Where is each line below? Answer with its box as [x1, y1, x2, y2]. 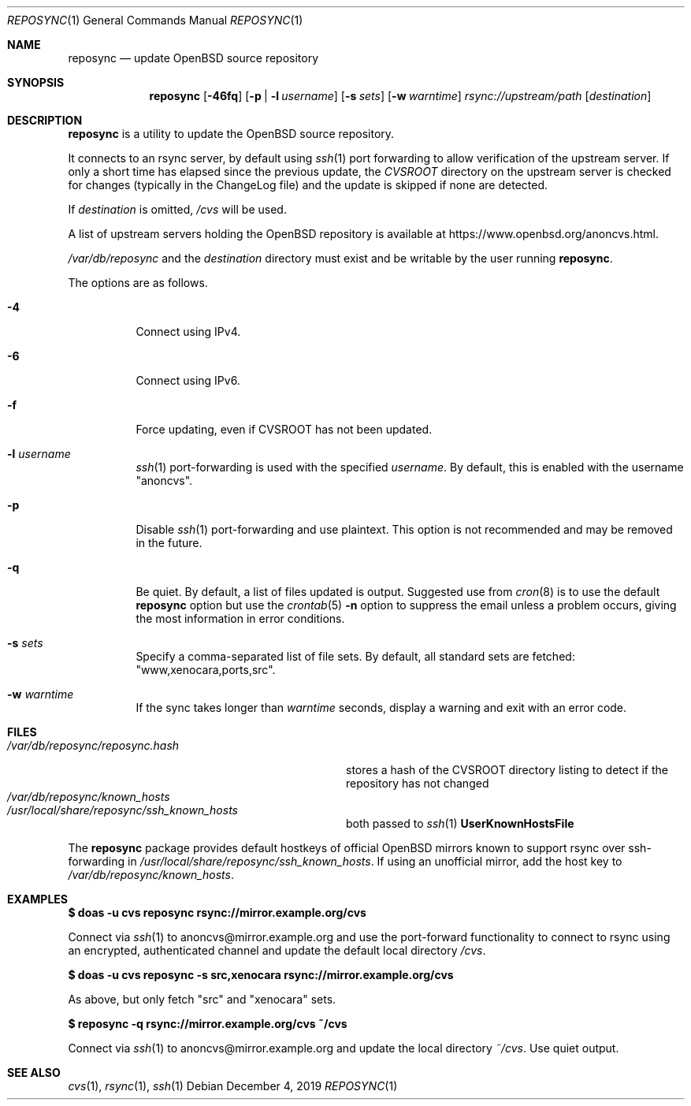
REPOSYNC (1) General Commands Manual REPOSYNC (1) [7, 13, 303, 27]
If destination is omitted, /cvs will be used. [68, 203, 287, 216]
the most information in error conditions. [136, 612, 345, 625]
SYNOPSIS [7, 76, 65, 89]
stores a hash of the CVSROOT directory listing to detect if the [346, 763, 669, 776]
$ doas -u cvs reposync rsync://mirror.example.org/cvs [68, 906, 366, 919]
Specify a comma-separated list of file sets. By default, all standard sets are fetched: [136, 650, 575, 663]
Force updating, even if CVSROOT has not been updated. [136, 423, 433, 436]
